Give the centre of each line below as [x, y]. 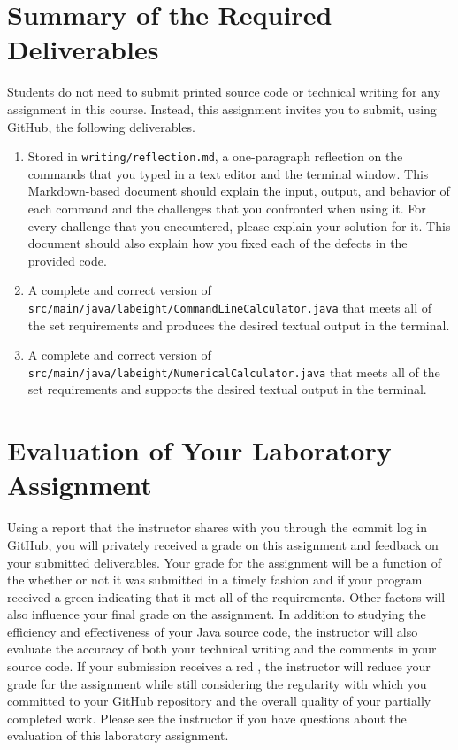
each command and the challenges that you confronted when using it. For [227, 208]
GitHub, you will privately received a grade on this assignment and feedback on [223, 544]
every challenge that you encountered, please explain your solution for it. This [239, 225]
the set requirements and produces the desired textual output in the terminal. [239, 325]
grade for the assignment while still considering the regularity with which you [217, 683]
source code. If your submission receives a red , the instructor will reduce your [219, 666]
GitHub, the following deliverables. [101, 126]
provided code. [67, 260]
